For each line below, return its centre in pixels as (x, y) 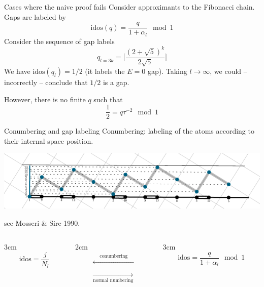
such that (108, 99)
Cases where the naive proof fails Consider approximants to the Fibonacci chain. (129, 7)
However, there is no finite (45, 99)
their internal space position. (49, 141)
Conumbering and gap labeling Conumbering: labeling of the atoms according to (129, 131)
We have (17, 71)
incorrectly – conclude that (46, 82)
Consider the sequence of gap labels (59, 41)
